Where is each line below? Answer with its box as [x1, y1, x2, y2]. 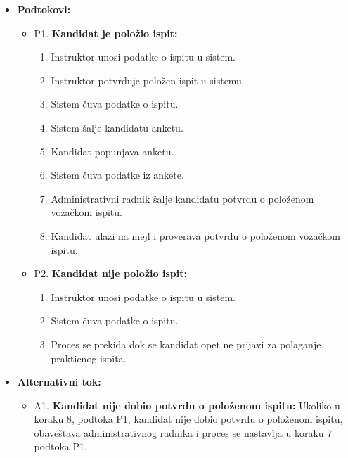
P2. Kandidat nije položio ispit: [34, 266, 187, 281]
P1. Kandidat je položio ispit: [34, 25, 178, 40]
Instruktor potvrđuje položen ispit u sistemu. [51, 72, 245, 87]
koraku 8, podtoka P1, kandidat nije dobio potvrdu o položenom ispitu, [34, 412, 343, 426]
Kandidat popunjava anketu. [51, 144, 174, 158]
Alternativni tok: [17, 374, 101, 389]
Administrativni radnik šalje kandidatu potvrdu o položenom [51, 191, 314, 205]
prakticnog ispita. [51, 350, 127, 365]
